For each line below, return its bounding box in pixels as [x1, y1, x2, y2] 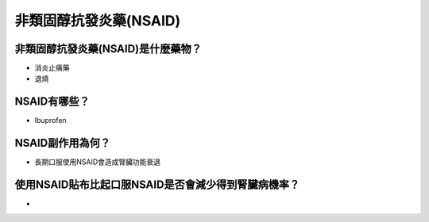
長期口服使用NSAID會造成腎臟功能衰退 [34, 157, 161, 166]
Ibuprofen [34, 116, 67, 125]
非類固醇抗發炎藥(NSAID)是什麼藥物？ [14, 42, 203, 55]
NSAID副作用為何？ [14, 136, 111, 150]
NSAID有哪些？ [14, 95, 91, 109]
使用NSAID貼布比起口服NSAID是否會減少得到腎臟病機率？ [14, 178, 300, 192]
